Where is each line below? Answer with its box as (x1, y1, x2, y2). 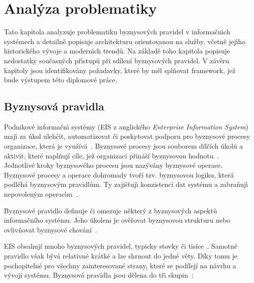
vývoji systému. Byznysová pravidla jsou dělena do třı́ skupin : (4, 270, 194, 280)
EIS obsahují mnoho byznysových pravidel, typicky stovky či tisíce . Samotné (4, 241, 238, 251)
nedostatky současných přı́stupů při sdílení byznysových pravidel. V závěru (4, 55, 229, 65)
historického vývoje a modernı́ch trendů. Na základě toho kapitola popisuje (4, 46, 230, 56)
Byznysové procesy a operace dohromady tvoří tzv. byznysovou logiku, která (4, 169, 234, 180)
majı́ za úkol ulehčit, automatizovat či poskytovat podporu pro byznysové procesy (4, 131, 250, 141)
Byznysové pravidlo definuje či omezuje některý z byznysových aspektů (4, 205, 217, 215)
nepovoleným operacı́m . (4, 189, 78, 199)
